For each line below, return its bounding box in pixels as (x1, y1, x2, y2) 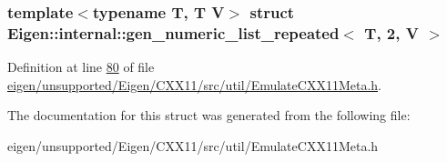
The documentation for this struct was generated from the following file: (7, 106, 411, 125)
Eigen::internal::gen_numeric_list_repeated (7, 21, 340, 44)
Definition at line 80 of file (7, 57, 155, 76)
